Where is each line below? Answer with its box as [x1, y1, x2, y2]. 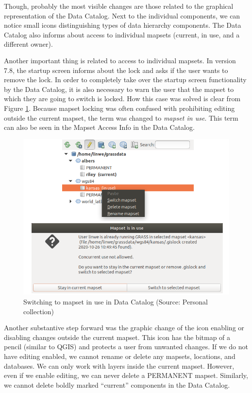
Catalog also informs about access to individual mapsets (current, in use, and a [4, 29, 240, 39]
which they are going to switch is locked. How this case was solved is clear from [4, 93, 241, 104]
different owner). [4, 39, 53, 49]
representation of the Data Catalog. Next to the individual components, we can [4, 10, 240, 20]
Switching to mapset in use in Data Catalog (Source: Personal [23, 297, 208, 307]
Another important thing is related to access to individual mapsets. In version [4, 55, 236, 65]
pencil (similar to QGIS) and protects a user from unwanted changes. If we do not [4, 341, 248, 352]
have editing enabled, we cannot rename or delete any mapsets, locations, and [4, 351, 235, 361]
